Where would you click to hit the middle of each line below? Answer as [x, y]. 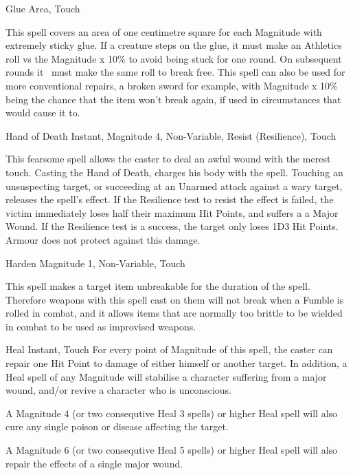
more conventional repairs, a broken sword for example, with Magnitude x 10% [172, 85]
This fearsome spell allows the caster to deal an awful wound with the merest [168, 159]
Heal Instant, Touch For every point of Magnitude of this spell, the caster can [169, 349]
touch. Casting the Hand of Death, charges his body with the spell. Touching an [174, 172]
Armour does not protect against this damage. [103, 239]
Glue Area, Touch [43, 8]
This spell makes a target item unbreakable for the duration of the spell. [158, 286]
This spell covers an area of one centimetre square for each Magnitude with [164, 31]
